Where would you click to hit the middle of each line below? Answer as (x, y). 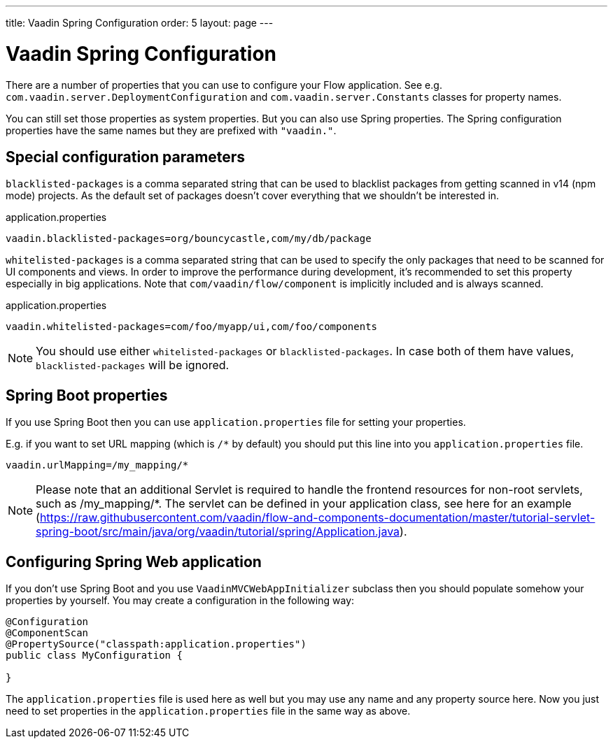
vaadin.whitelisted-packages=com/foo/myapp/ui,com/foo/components (192, 327)
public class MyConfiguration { (94, 656)
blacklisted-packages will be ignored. (133, 365)
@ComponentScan (47, 633)
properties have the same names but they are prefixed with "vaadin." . (171, 130)
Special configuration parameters (126, 157)
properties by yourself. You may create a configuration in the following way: (180, 601)
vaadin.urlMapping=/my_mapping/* (97, 465)
